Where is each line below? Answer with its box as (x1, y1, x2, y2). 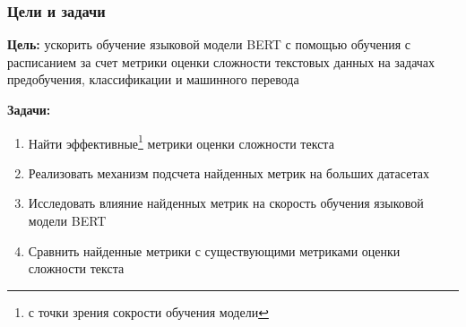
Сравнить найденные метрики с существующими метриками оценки (28, 241, 401, 260)
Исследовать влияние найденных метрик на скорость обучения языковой (28, 194, 424, 212)
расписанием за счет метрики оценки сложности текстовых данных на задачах (7, 52, 436, 71)
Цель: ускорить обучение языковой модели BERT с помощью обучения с (7, 35, 410, 54)
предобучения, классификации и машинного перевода (7, 70, 299, 89)
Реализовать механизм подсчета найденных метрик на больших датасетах (28, 163, 429, 182)
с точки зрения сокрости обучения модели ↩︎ (28, 302, 269, 321)
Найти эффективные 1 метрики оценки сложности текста (28, 131, 334, 152)
